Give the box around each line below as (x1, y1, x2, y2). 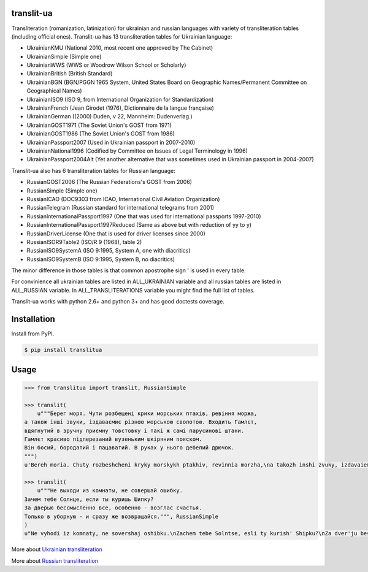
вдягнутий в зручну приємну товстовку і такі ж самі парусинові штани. (24, 427, 245, 434)
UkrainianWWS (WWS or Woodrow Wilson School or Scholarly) (26, 61, 186, 69)
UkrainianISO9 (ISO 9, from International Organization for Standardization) (26, 96, 214, 103)
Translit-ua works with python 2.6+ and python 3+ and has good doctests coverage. (11, 298, 225, 305)
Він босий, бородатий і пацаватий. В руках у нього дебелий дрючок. (24, 444, 235, 451)
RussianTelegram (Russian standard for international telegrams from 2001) (26, 204, 215, 212)
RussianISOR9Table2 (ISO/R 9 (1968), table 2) (26, 238, 142, 245)
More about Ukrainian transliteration (11, 546, 102, 553)
